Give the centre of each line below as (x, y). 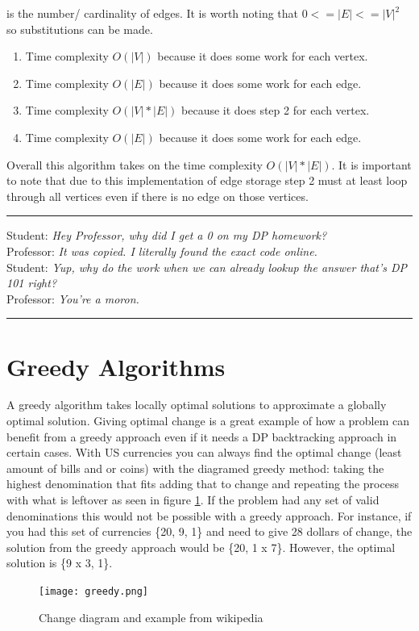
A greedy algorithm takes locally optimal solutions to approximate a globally (197, 405)
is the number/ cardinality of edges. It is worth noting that (153, 13)
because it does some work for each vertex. (263, 56)
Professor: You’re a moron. (73, 298)
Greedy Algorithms (116, 366)
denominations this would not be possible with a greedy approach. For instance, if (209, 515)
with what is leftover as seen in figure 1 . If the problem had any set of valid (193, 499)
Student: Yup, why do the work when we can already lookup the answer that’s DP (207, 267)
